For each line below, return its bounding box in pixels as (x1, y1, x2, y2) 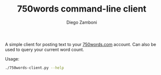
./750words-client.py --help (5, 65, 64, 70)
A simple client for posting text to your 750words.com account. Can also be (5, 41, 157, 47)
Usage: (5, 56, 19, 61)
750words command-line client (17, 3, 147, 15)
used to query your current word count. (5, 46, 84, 52)
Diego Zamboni (66, 19, 97, 25)
